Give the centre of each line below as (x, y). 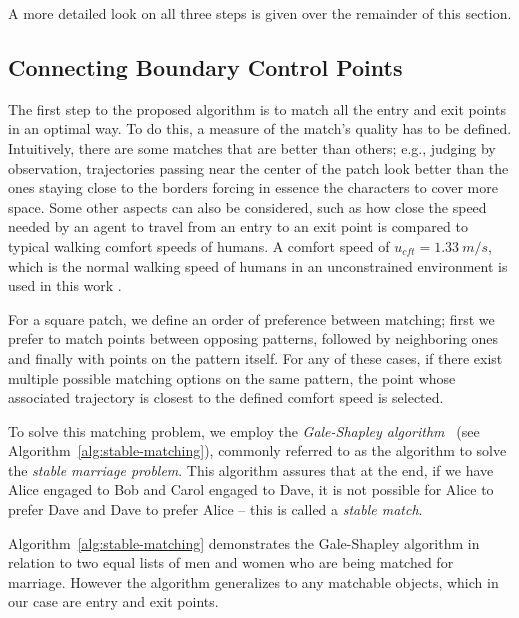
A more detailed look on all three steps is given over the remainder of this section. (260, 13)
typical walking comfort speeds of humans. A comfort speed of (199, 245)
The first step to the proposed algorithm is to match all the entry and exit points (257, 108)
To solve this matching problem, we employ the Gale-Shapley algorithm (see (244, 430)
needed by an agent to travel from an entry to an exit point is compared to (238, 226)
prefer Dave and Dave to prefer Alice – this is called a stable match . (215, 509)
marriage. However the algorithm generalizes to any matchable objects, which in (253, 581)
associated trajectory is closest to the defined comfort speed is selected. (226, 397)
